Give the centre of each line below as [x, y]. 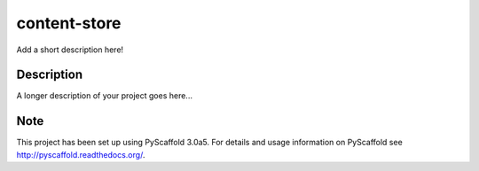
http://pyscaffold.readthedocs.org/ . [81, 154]
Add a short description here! [70, 50]
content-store [69, 23]
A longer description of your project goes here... [104, 96]
